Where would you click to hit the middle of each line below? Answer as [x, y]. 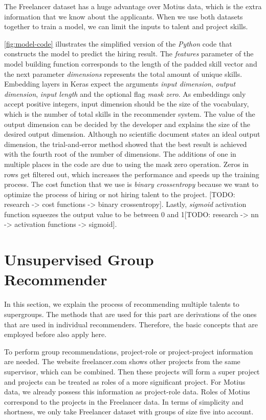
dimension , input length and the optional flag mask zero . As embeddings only [125, 93]
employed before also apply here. [56, 334]
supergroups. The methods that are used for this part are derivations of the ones [130, 314]
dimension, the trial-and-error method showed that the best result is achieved [126, 144]
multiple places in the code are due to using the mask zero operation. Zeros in [126, 164]
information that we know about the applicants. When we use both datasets [124, 16]
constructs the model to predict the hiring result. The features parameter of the [129, 54]
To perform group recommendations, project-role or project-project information [129, 351]
